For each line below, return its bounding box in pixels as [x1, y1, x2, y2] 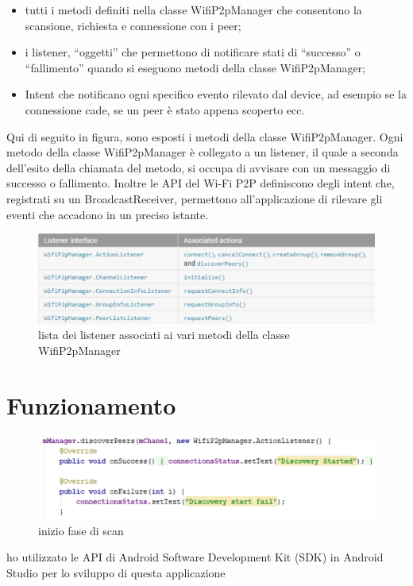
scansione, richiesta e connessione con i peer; [25, 17, 241, 33]
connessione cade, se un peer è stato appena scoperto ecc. [25, 101, 305, 118]
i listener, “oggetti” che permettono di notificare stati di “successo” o [25, 44, 361, 60]
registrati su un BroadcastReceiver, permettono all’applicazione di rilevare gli [6, 190, 383, 206]
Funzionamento [6, 388, 176, 421]
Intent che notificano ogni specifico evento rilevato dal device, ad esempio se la [25, 86, 407, 102]
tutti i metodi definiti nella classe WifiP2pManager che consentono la [25, 2, 362, 17]
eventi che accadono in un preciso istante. [6, 206, 209, 222]
